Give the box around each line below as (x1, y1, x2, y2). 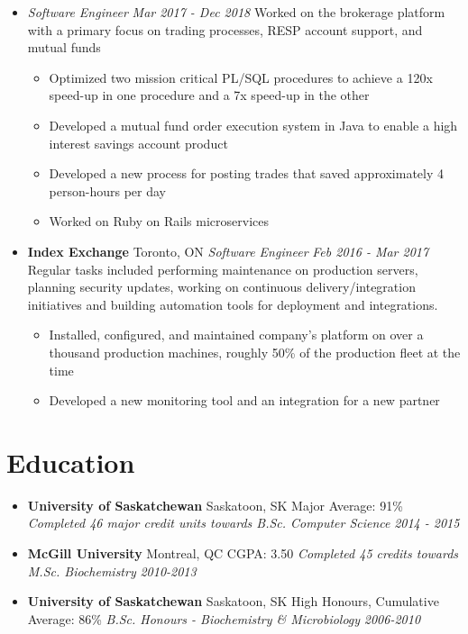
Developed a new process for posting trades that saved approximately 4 (49, 164, 445, 183)
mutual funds (27, 38, 101, 57)
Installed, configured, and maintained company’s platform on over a (49, 325, 424, 344)
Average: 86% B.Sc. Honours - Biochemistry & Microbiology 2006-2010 (27, 609, 421, 628)
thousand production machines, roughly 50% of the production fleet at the (49, 342, 461, 361)
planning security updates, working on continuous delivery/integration (27, 277, 416, 296)
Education (6, 443, 135, 480)
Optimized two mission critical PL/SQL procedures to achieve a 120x (49, 68, 433, 86)
